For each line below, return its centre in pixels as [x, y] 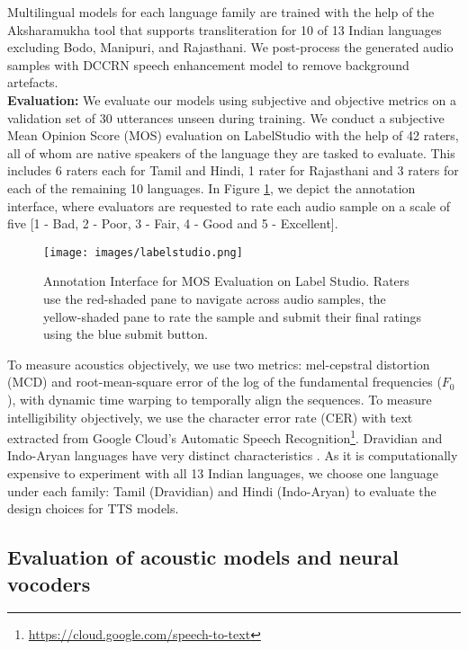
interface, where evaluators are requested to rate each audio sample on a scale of [229, 205]
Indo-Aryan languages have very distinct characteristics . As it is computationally [233, 455]
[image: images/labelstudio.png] [143, 252]
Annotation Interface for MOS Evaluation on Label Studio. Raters [226, 281]
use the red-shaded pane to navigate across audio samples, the [215, 298]
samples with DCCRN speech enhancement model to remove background [208, 64]
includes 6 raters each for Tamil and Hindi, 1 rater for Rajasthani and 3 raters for [233, 170]
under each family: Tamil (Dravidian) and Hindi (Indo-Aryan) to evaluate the [222, 490]
